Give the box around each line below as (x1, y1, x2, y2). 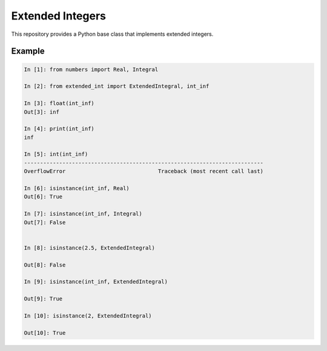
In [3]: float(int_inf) (24, 100, 95, 107)
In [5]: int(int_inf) (24, 151, 88, 158)
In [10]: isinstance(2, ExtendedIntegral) (24, 312, 152, 319)
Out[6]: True (24, 193, 63, 200)
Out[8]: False (24, 261, 66, 268)
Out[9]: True (24, 295, 63, 302)
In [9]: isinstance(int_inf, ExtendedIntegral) (24, 278, 168, 285)
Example (11, 46, 45, 56)
